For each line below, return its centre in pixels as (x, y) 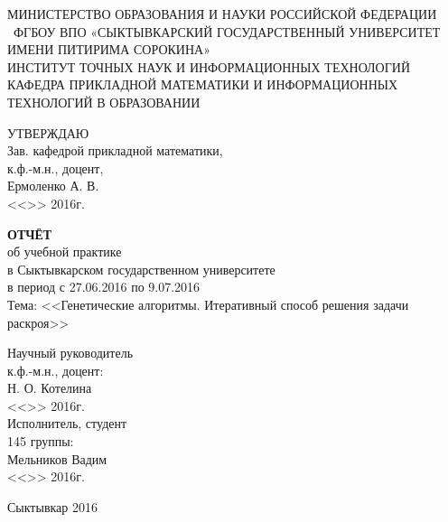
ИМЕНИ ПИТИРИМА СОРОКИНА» (109, 49)
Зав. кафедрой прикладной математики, (115, 150)
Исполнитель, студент (67, 423)
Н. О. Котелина (50, 388)
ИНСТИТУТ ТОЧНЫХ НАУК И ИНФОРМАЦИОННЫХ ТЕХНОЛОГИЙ (209, 66)
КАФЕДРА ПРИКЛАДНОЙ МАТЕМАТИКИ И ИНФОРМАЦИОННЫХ (203, 84)
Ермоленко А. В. (53, 186)
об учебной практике (65, 252)
